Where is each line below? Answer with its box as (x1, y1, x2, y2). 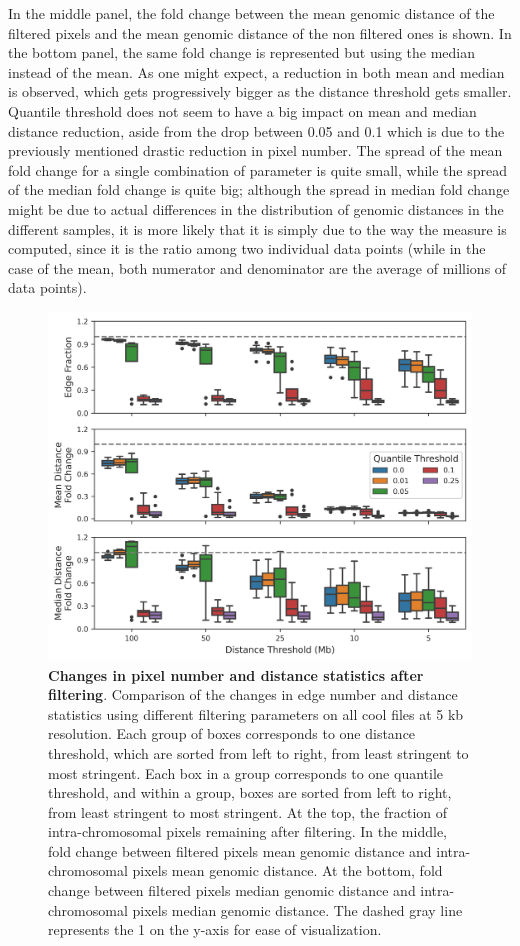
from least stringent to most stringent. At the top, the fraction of (48, 801, 448, 822)
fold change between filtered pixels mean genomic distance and (48, 840, 432, 861)
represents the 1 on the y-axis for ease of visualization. (48, 919, 382, 940)
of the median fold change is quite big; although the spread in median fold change (8, 179, 510, 200)
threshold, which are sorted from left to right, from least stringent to (48, 742, 469, 763)
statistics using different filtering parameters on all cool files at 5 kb (48, 703, 464, 724)
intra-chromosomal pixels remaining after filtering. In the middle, (48, 821, 447, 842)
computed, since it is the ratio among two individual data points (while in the (8, 238, 486, 259)
